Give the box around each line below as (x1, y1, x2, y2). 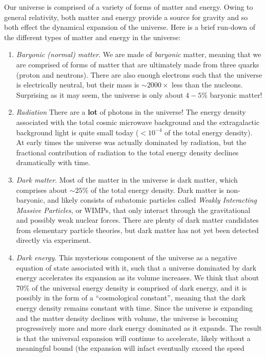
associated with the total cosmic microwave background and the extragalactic (16, 116, 260, 127)
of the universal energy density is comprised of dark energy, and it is (32, 282, 247, 293)
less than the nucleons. (172, 79, 243, 90)
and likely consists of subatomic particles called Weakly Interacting (47, 194, 257, 205)
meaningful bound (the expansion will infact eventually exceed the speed (16, 343, 244, 353)
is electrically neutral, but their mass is (16, 79, 139, 90)
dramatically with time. (16, 157, 91, 168)
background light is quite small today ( (16, 127, 139, 137)
